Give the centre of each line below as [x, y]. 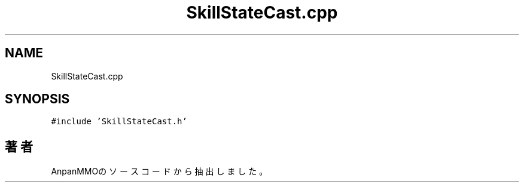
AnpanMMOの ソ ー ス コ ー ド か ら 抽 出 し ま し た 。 [159, 171]
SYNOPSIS [37, 99]
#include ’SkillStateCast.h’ [119, 122]
